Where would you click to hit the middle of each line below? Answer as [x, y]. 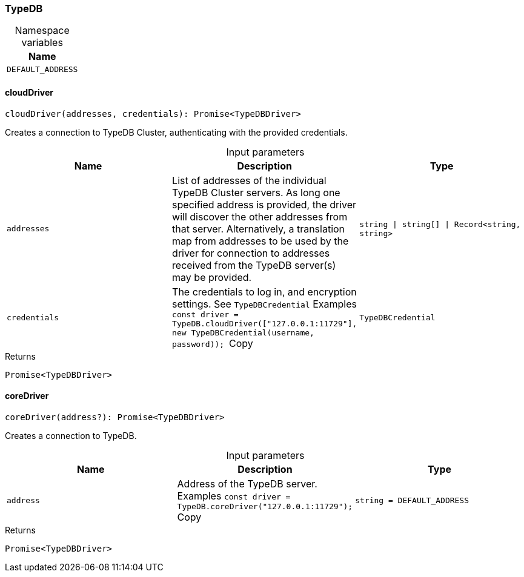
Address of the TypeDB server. [247, 483]
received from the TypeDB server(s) [254, 265]
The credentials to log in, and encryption [264, 292]
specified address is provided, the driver [264, 204]
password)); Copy [213, 343]
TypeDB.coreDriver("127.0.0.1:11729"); [265, 506]
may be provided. [212, 277]
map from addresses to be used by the [260, 241]
